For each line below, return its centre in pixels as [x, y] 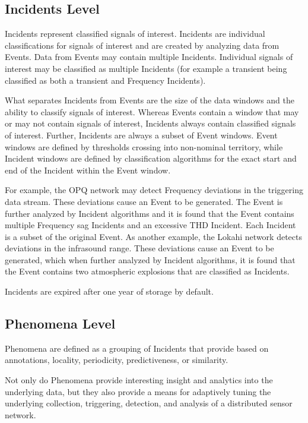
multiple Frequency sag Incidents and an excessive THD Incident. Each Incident [150, 225]
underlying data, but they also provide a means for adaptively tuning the [138, 391]
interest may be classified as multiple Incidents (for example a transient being [146, 68]
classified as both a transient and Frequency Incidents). [105, 80]
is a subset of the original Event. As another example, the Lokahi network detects [153, 236]
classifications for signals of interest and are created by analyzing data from [142, 45]
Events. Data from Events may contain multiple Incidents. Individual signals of [149, 57]
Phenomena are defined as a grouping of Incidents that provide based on [137, 348]
